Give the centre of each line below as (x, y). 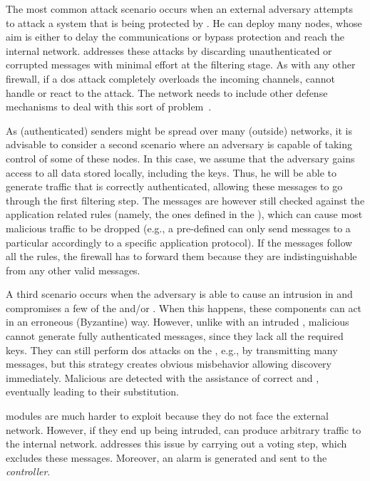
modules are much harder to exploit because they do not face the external (167, 416)
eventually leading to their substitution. (92, 392)
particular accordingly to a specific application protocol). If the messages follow (179, 242)
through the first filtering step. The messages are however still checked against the (185, 200)
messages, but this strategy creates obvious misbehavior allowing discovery (169, 364)
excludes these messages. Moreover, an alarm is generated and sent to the (166, 457)
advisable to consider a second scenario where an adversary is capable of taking (179, 144)
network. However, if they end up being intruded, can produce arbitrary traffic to (184, 429)
